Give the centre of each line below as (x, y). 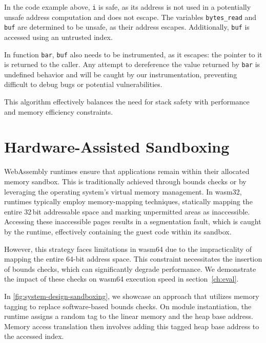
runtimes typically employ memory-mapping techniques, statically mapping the (128, 201)
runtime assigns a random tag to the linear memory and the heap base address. (129, 316)
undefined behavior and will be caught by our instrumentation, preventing (121, 74)
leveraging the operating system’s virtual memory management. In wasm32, (123, 191)
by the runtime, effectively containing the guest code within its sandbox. (118, 231)
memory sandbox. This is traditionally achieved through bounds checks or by (125, 181)
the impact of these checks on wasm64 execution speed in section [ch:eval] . (121, 279)
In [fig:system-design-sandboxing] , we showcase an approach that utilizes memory (132, 296)
